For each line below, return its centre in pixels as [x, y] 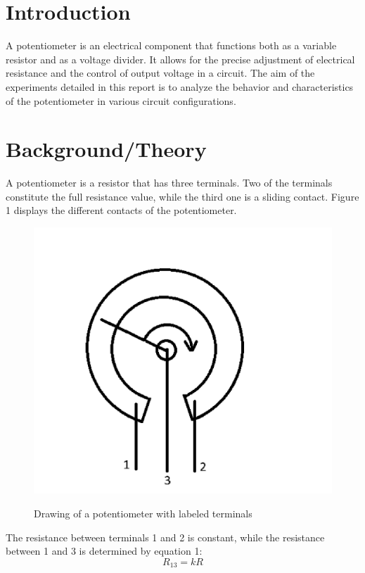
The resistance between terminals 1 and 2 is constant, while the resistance [165, 537]
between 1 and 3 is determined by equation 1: [104, 551]
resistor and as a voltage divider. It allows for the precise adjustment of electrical [180, 59]
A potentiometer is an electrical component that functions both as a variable [171, 45]
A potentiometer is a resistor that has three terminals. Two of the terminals [169, 183]
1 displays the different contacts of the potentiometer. [121, 210]
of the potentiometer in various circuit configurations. [121, 100]
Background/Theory [106, 149]
